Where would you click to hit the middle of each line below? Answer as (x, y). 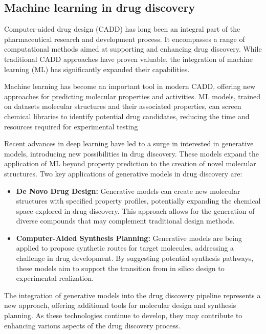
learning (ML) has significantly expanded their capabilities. (97, 69)
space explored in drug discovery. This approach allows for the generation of (135, 210)
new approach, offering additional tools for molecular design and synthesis (120, 305)
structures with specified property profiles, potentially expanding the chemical (138, 201)
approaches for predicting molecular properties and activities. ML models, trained (132, 96)
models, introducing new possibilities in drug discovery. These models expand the (132, 153)
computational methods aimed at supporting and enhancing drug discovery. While (133, 49)
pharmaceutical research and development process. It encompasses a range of (125, 39)
